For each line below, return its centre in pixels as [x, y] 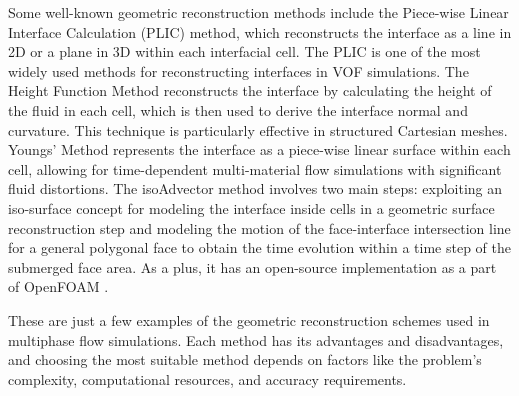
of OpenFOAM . [58, 286]
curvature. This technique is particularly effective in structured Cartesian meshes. [258, 129]
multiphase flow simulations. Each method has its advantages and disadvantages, [256, 339]
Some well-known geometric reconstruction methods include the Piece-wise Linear [258, 12]
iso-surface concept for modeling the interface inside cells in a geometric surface [251, 207]
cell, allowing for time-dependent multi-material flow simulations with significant [255, 168]
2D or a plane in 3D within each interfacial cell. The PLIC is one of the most [244, 51]
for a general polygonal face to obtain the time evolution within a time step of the [259, 247]
